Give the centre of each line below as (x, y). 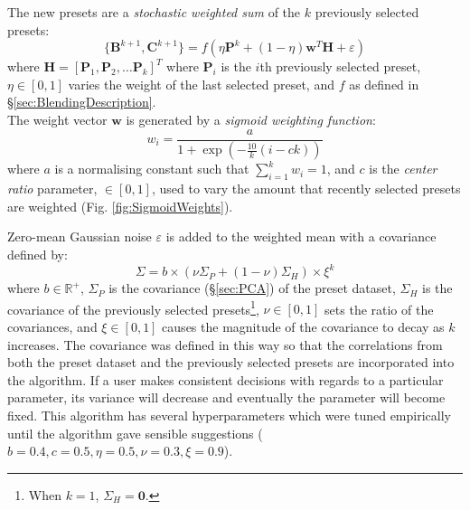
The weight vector (57, 119)
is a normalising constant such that (152, 169)
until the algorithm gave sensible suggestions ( (135, 433)
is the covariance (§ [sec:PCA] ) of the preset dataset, (252, 288)
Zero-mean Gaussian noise (80, 236)
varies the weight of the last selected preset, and (201, 84)
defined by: (38, 255)
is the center (403, 169)
